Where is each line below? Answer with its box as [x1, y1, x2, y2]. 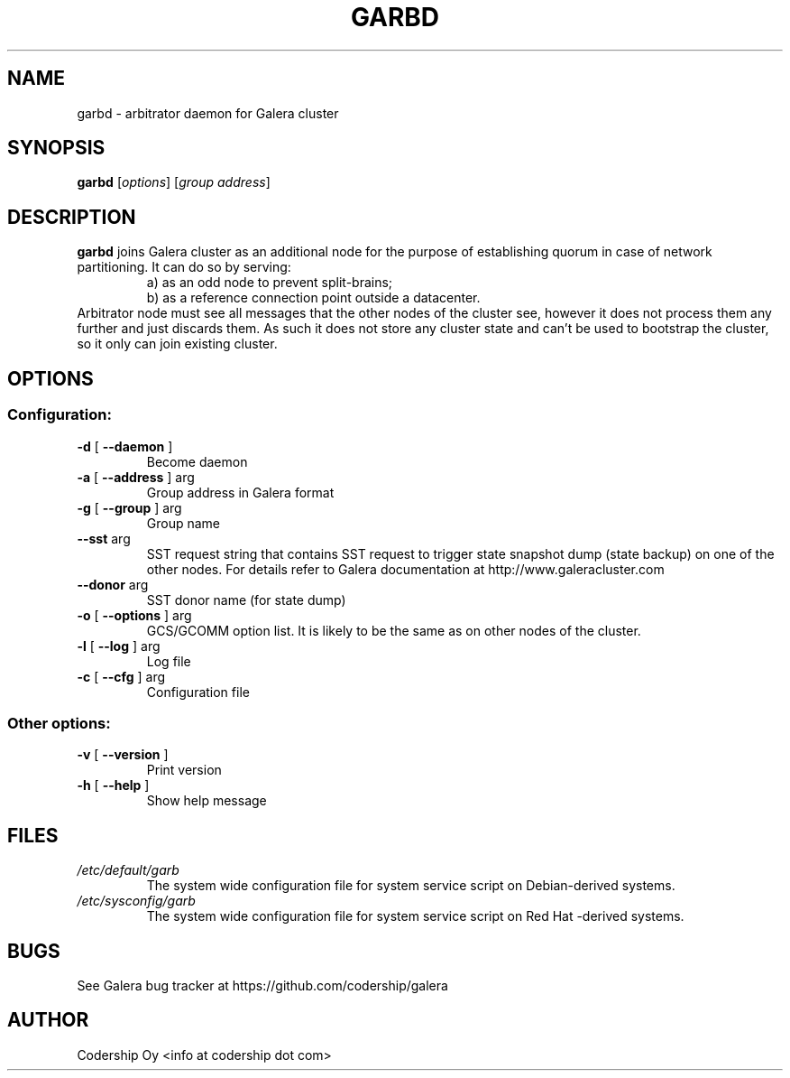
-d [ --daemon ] [77, 438, 173, 454]
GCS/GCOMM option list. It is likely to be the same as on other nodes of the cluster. [146, 622, 641, 638]
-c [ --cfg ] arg [77, 668, 166, 684]
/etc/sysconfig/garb [77, 893, 196, 909]
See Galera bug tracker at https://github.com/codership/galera [77, 977, 448, 993]
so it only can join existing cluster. [77, 336, 278, 352]
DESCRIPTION [7, 205, 136, 228]
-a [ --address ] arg [77, 469, 195, 485]
